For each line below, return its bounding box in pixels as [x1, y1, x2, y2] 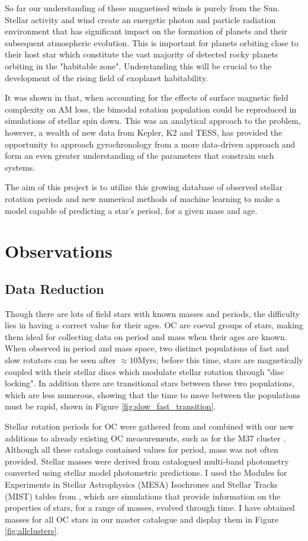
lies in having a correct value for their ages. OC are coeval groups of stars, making [5, 319, 303, 331]
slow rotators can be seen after [5, 354, 116, 366]
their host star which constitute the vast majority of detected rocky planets [5, 48, 278, 60]
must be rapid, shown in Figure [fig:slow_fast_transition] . [5, 400, 216, 412]
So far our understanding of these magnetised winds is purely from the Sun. [5, 2, 280, 14]
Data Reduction [5, 279, 104, 297]
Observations [5, 239, 113, 263]
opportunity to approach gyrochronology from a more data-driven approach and [5, 137, 296, 150]
